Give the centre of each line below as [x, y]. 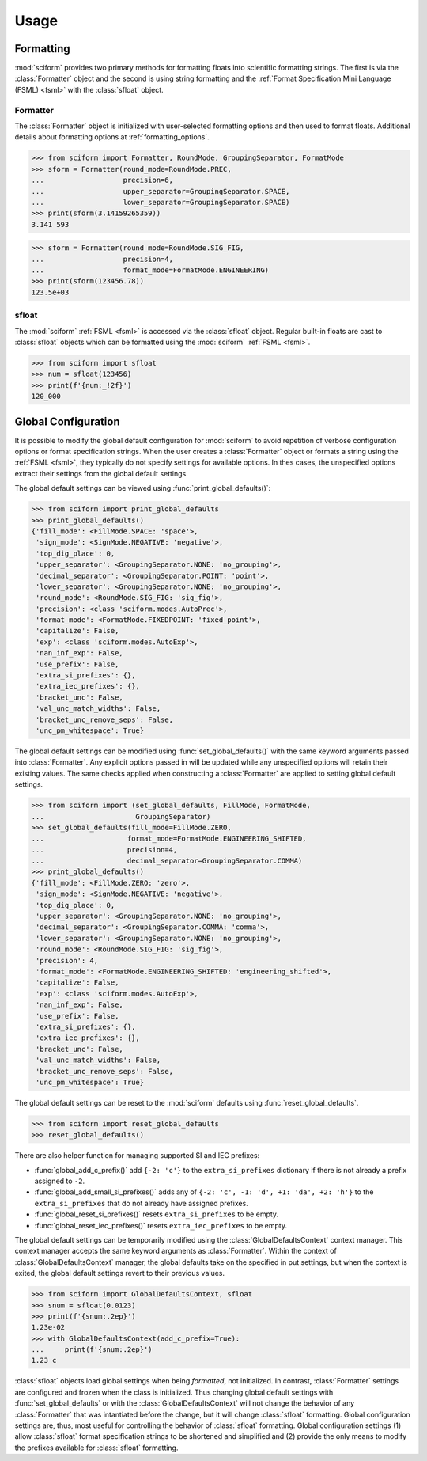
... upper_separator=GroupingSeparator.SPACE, [161, 191]
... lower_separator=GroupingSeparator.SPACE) [161, 202]
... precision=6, [102, 180]
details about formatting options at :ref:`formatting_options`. [112, 137]
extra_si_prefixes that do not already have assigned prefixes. [141, 1203]
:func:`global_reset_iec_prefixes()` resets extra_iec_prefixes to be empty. [161, 1225]
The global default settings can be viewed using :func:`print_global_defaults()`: [143, 488]
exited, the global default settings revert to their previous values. [120, 1273]
